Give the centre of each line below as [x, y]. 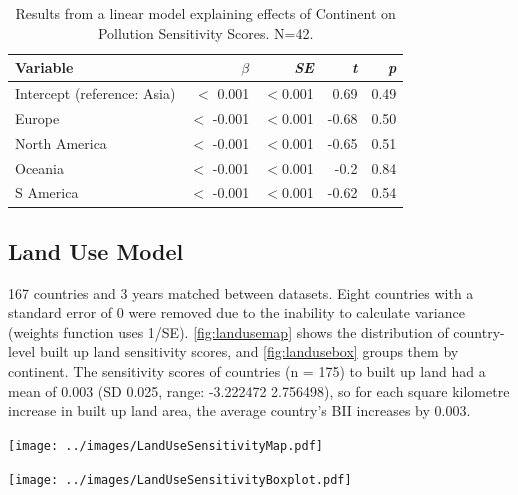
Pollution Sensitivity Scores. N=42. [205, 32]
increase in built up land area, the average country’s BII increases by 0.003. [239, 410]
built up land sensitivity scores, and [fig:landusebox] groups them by [249, 351]
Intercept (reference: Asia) [95, 93]
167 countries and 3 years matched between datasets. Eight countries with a [241, 292]
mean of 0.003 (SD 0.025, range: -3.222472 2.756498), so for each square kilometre [259, 390]
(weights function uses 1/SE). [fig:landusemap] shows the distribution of [228, 331]
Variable [44, 67]
